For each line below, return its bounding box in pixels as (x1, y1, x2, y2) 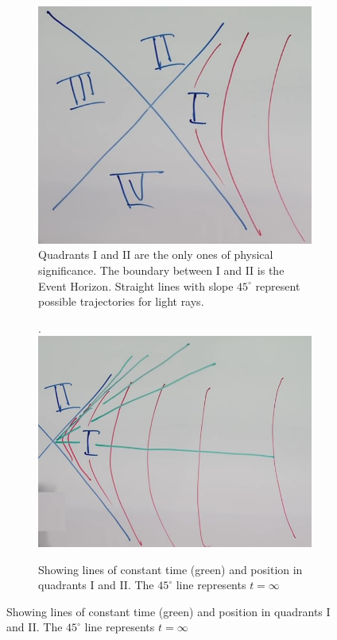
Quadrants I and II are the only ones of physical (38, 246, 273, 263)
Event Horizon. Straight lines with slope (38, 277, 234, 294)
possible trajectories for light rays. (38, 293, 204, 310)
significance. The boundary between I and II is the (38, 261, 285, 278)
